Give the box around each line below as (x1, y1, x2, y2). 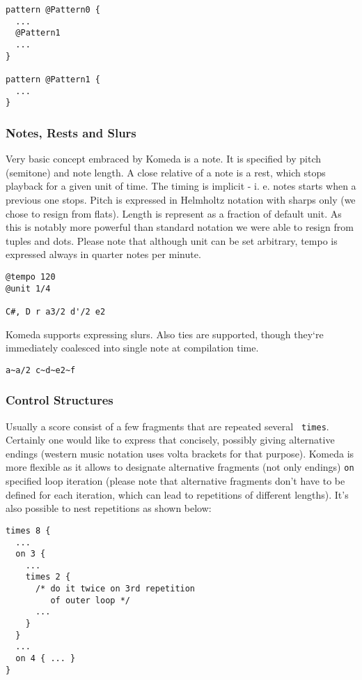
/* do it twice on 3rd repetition (35, 584, 196, 594)
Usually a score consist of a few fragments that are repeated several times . (6, 418, 329, 433)
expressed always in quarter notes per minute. (6, 247, 201, 262)
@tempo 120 (6, 271, 56, 282)
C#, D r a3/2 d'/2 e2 (6, 306, 106, 317)
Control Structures (6, 391, 113, 409)
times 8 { (6, 525, 51, 536)
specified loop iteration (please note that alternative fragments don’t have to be (6, 474, 345, 488)
